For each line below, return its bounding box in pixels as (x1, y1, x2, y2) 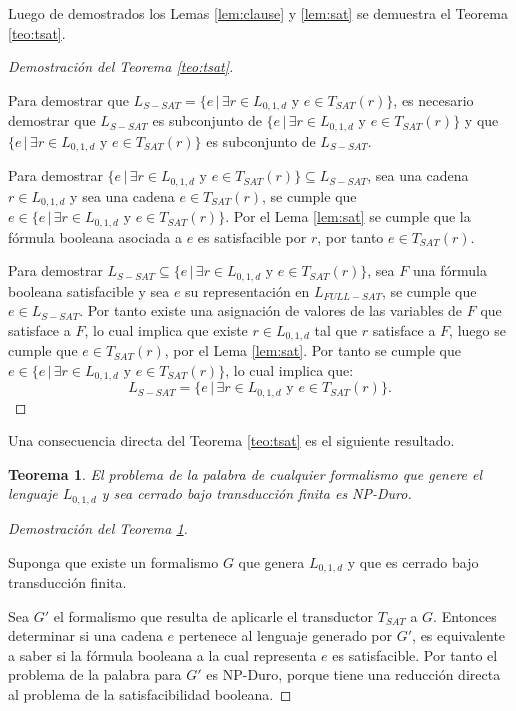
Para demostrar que (8, 89, 129, 110)
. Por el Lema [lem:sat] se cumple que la (225, 206, 471, 227)
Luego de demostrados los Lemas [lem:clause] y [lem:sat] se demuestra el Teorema (8, 3, 508, 23)
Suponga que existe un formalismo (8, 551, 219, 572)
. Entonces (433, 605, 497, 626)
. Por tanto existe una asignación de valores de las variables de (79, 300, 463, 321)
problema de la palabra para (8, 664, 182, 685)
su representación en (185, 280, 310, 301)
